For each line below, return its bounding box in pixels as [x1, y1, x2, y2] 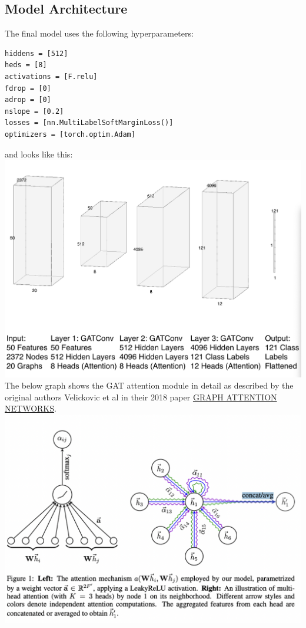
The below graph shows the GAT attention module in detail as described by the [5, 379, 294, 392]
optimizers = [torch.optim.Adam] [5, 130, 135, 139]
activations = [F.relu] [5, 72, 98, 81]
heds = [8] [5, 61, 47, 70]
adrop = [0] [5, 96, 51, 104]
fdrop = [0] [5, 84, 51, 93]
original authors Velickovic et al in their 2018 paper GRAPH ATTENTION [5, 390, 277, 403]
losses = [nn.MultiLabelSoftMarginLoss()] [5, 119, 174, 127]
